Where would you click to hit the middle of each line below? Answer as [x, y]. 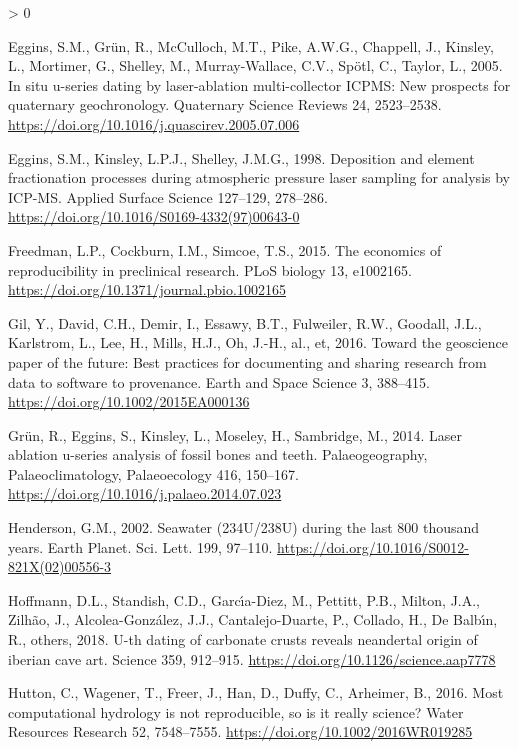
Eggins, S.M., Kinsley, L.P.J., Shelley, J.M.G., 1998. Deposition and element [241, 157]
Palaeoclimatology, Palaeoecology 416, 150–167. [153, 473]
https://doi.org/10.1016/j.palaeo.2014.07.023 [145, 493]
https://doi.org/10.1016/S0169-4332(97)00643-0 [154, 216]
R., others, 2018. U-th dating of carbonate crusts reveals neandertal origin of [243, 639]
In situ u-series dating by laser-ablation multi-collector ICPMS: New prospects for [259, 84]
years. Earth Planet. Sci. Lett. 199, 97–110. [140, 546]
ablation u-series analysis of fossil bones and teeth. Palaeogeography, [218, 454]
